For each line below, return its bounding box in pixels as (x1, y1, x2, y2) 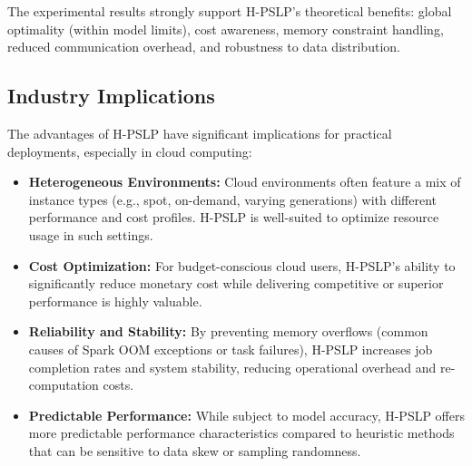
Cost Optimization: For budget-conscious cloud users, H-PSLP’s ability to (28, 256, 456, 275)
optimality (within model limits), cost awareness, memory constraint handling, (7, 19, 444, 38)
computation (28, 375, 99, 394)
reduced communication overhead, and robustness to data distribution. (7, 37, 400, 56)
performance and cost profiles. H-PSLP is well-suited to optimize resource (28, 208, 439, 227)
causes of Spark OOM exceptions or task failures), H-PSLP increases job (28, 339, 433, 358)
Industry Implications (7, 82, 215, 110)
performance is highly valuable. (28, 291, 202, 310)
